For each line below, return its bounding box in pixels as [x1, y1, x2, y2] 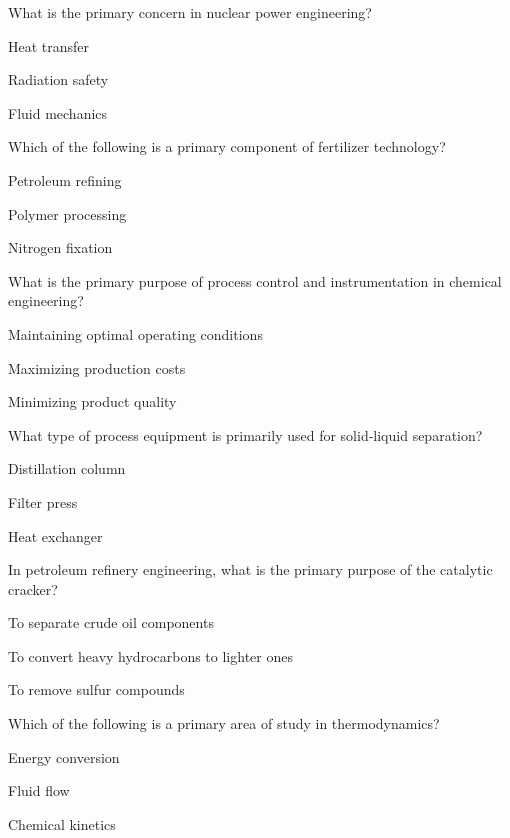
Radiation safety [8, 69, 109, 90]
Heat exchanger [8, 525, 103, 546]
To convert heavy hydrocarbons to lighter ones [8, 645, 293, 666]
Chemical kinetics [8, 813, 116, 834]
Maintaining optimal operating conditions [8, 323, 263, 344]
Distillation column [8, 458, 126, 479]
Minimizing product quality [8, 391, 177, 412]
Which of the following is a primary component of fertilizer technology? [8, 136, 446, 157]
